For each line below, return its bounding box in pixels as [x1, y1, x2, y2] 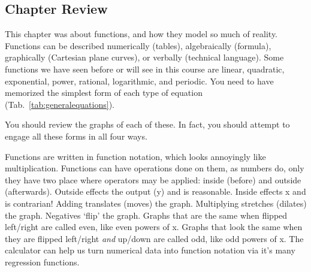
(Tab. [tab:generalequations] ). [5, 98, 114, 110]
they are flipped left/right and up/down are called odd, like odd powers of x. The [5, 232, 304, 244]
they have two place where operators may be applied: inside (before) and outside [5, 173, 301, 186]
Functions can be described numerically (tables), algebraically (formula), [5, 39, 271, 52]
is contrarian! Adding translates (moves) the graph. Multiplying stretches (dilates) [5, 197, 307, 209]
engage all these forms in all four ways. [5, 129, 147, 142]
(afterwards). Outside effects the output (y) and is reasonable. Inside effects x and [5, 185, 306, 198]
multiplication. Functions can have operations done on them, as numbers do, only [5, 162, 304, 174]
